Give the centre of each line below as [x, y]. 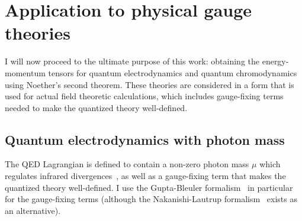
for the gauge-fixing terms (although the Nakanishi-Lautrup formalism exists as [151, 199]
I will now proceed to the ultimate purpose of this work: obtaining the [132, 61]
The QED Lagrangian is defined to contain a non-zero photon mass [127, 164]
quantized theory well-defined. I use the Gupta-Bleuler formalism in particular [149, 187]
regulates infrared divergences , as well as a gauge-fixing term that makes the [145, 176]
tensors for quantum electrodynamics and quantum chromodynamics [173, 72]
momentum [25, 72]
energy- [275, 61]
